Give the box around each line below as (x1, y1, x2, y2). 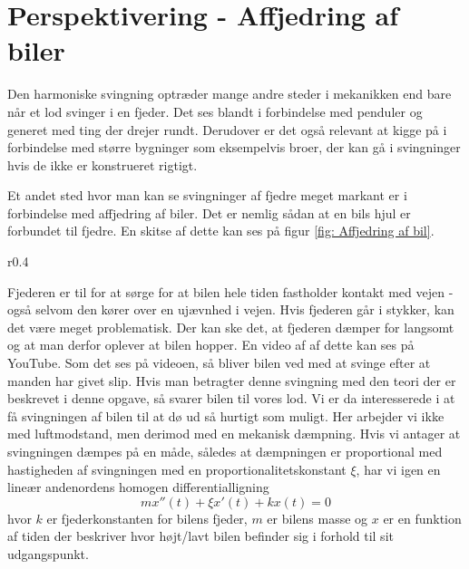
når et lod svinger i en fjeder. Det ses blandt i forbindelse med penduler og (7, 101, 423, 121)
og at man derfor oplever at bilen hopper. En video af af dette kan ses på (7, 335, 415, 354)
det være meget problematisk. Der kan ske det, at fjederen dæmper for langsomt (7, 317, 454, 336)
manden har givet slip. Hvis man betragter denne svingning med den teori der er (7, 371, 456, 390)
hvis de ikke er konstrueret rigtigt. (7, 155, 198, 174)
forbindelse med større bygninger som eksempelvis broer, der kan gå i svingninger (7, 138, 461, 157)
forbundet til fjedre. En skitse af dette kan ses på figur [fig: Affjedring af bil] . (7, 221, 435, 240)
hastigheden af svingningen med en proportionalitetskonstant (7, 459, 347, 478)
